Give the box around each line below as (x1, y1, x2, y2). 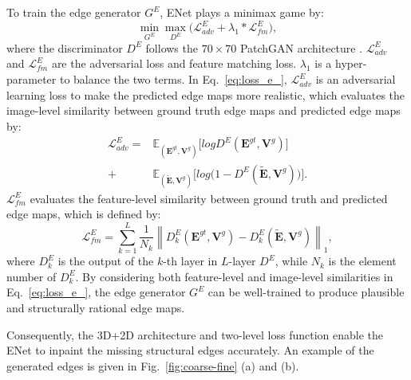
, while (275, 253, 308, 269)
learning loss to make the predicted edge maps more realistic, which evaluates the (6, 86, 405, 103)
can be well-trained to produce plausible (207, 284, 405, 300)
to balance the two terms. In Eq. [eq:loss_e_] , (59, 71, 287, 88)
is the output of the (57, 253, 154, 269)
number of (6, 268, 57, 284)
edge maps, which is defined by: (6, 206, 161, 222)
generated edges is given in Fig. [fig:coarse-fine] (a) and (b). (6, 357, 299, 374)
